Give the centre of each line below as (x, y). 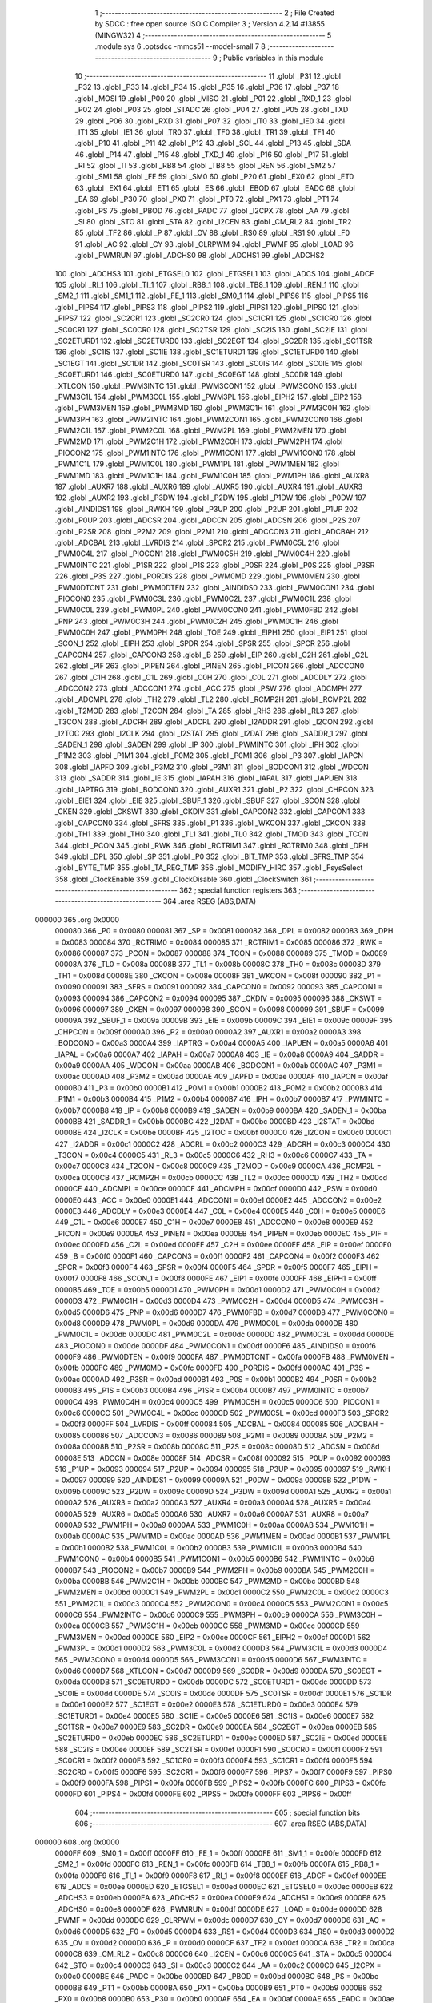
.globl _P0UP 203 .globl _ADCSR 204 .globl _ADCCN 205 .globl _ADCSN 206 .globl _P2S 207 (208, 520)
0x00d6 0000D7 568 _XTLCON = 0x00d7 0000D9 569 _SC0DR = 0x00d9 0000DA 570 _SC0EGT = (218, 1671)
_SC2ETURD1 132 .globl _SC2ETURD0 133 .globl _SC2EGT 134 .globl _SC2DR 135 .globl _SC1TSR (214, 341)
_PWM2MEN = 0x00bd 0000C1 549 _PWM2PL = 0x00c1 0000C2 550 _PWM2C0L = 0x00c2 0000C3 (222, 1592)
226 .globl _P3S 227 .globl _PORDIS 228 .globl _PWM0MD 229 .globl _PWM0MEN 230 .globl (207, 576)
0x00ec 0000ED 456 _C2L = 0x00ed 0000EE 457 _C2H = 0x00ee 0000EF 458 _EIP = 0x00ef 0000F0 (223, 1245)
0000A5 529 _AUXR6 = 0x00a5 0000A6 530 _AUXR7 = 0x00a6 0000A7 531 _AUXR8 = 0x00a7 (212, 1513)
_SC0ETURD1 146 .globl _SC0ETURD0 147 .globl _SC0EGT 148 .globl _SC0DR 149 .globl (199, 375)
